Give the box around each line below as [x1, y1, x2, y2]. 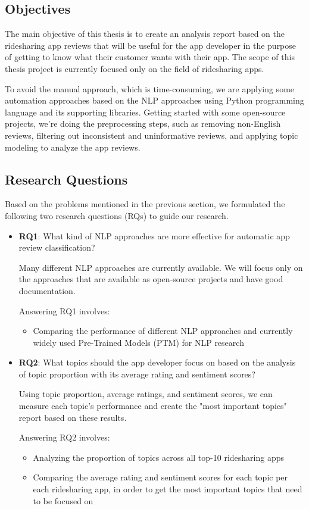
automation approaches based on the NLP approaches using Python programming [5, 94, 304, 107]
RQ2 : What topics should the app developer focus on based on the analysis [18, 356, 296, 369]
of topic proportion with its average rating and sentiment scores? [18, 367, 255, 380]
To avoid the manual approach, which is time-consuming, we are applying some [5, 82, 295, 95]
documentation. [18, 284, 76, 296]
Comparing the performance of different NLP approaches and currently [33, 324, 293, 337]
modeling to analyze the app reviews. [5, 140, 141, 153]
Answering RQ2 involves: [18, 431, 110, 444]
